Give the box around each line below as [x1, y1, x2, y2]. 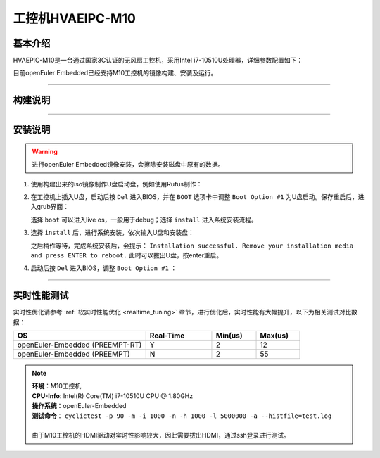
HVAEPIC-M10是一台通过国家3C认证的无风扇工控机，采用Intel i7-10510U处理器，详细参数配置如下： [13, 56, 303, 65]
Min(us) [215, 331, 243, 341]
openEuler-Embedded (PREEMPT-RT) [17, 340, 142, 350]
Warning [32, 147, 58, 155]
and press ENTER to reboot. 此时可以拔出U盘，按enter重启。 [30, 251, 223, 260]
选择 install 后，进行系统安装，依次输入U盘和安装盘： [30, 229, 195, 237]
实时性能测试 [13, 289, 69, 302]
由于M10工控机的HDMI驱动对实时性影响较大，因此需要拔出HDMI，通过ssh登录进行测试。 [32, 431, 291, 440]
